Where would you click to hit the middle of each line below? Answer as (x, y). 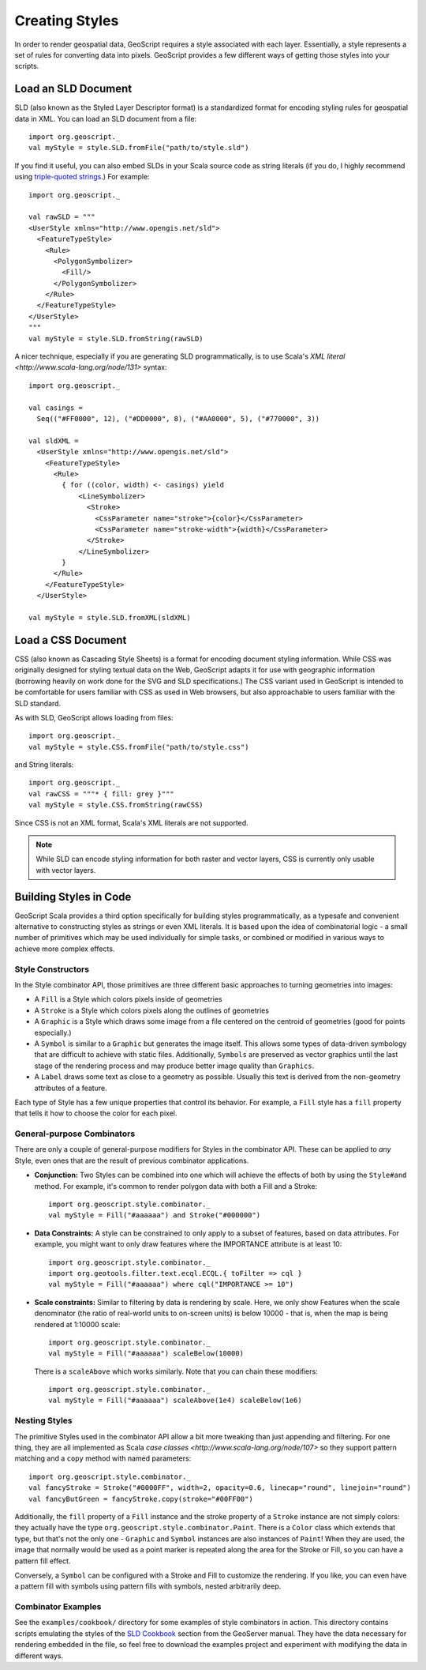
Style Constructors (52, 969)
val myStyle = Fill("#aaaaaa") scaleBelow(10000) (146, 1354)
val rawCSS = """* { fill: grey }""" (102, 794)
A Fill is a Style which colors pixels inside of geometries (128, 999)
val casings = (56, 408)
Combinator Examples (58, 1607)
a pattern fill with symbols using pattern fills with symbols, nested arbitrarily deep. (148, 1586)
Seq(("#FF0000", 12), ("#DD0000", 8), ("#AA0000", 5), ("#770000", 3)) (178, 419)
